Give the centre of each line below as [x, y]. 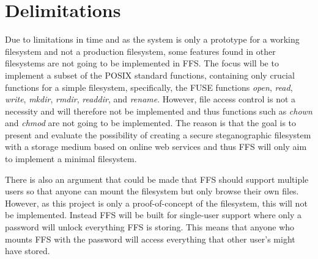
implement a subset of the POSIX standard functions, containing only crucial [150, 75]
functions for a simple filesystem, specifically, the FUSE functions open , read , [149, 87]
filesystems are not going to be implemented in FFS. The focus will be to [142, 63]
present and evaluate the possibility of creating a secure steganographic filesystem [158, 134]
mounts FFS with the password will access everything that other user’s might [150, 239]
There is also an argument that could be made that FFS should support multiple [157, 179]
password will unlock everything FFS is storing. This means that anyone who [150, 227]
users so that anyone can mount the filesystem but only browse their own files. [152, 191]
